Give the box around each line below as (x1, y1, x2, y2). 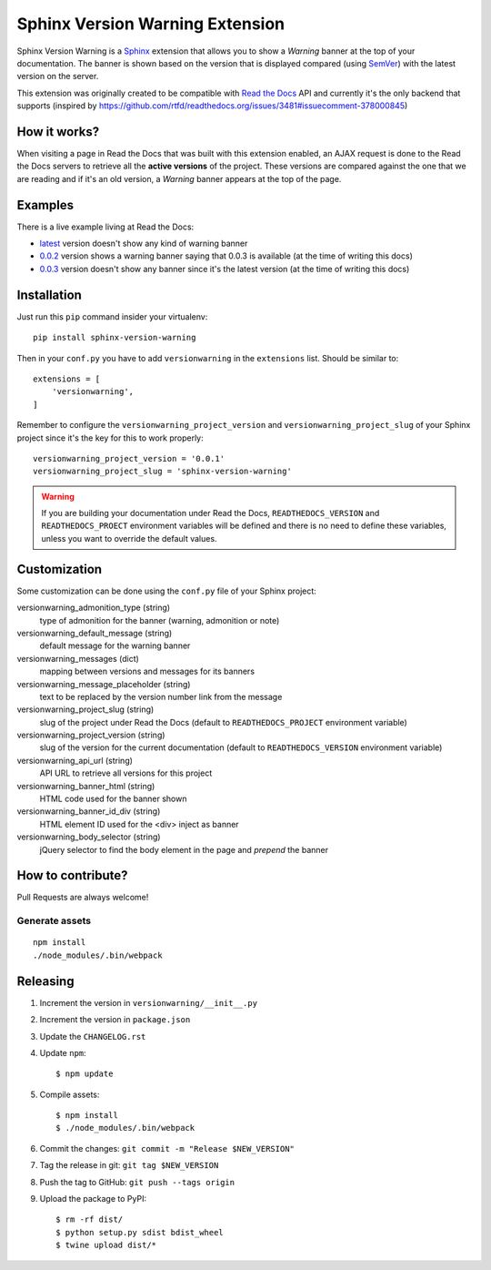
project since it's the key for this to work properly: (16, 432, 204, 443)
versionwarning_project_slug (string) (16, 704, 155, 715)
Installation (16, 287, 82, 302)
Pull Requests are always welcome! (16, 892, 149, 903)
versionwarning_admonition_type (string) (16, 602, 171, 614)
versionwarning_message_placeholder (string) (16, 678, 191, 689)
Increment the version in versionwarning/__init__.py (39, 997, 258, 1008)
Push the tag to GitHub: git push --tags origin (39, 1176, 235, 1187)
